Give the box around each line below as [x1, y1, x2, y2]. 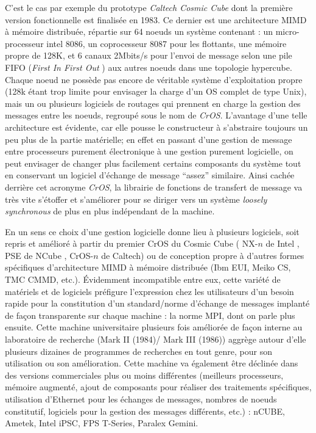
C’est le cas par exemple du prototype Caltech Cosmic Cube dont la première [5, 1, 293, 13]
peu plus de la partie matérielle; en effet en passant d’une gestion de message [5, 133, 292, 145]
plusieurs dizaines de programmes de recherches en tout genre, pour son [5, 344, 272, 357]
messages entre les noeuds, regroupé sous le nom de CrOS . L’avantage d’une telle [5, 109, 307, 122]
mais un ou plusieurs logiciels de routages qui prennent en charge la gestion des [5, 96, 301, 109]
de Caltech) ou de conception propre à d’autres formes [101, 249, 304, 261]
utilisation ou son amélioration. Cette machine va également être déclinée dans [5, 357, 298, 369]
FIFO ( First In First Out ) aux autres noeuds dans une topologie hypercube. [5, 60, 292, 73]
